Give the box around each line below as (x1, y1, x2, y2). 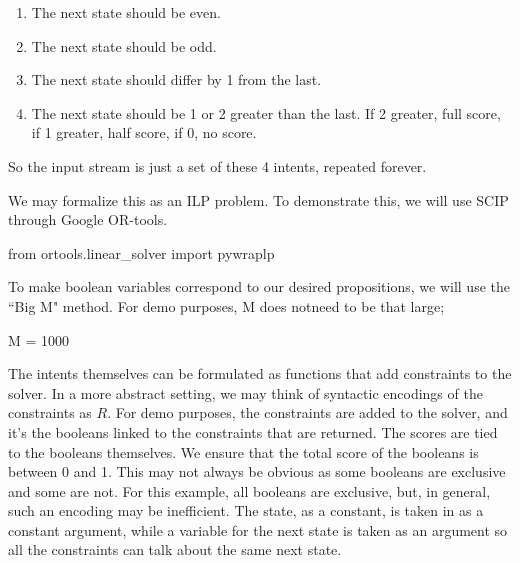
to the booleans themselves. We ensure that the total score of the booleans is (8, 441, 479, 462)
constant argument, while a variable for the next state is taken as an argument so (8, 519, 508, 540)
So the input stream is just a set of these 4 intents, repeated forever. (8, 155, 427, 176)
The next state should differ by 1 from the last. (31, 69, 322, 90)
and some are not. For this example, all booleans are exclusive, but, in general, (8, 480, 491, 501)
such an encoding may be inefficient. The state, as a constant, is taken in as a (8, 500, 484, 521)
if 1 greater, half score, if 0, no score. (31, 122, 257, 143)
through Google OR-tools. (8, 209, 168, 230)
